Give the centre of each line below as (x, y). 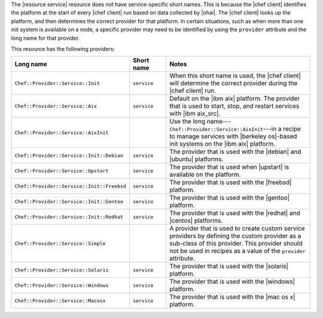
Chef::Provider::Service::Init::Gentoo (69, 202)
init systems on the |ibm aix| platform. (223, 144)
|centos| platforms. (196, 220)
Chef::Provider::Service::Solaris (62, 270)
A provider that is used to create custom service (237, 229)
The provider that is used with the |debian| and (235, 152)
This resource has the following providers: (63, 49)
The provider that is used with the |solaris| (229, 266)
